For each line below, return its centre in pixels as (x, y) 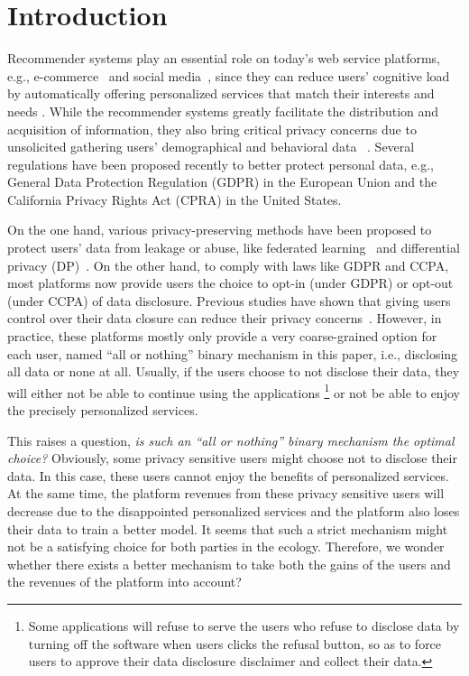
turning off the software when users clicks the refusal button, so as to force (235, 643)
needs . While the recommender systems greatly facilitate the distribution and (223, 111)
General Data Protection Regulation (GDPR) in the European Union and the (222, 182)
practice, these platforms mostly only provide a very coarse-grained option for (222, 336)
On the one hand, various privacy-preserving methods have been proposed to (220, 230)
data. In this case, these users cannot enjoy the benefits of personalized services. (228, 475)
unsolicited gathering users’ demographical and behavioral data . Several (211, 147)
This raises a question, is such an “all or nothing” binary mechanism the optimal (231, 440)
